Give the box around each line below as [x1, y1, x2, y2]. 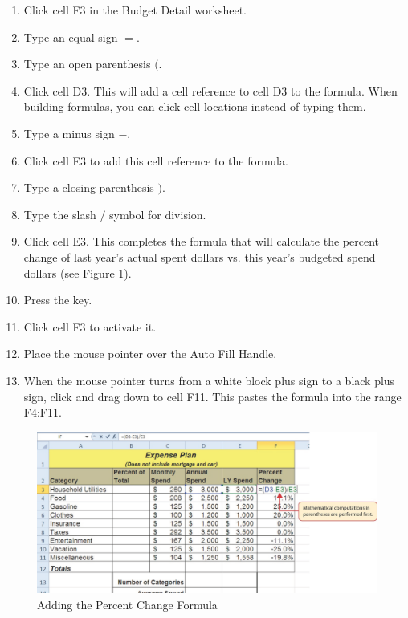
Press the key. [23, 291, 92, 308]
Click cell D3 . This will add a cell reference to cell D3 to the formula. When [23, 82, 398, 99]
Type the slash [23, 205, 96, 222]
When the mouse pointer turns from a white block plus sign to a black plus [23, 372, 395, 388]
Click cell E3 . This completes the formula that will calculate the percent [23, 233, 379, 250]
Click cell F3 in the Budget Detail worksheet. [23, 2, 247, 18]
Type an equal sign [23, 28, 118, 45]
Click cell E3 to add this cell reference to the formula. [23, 152, 288, 169]
